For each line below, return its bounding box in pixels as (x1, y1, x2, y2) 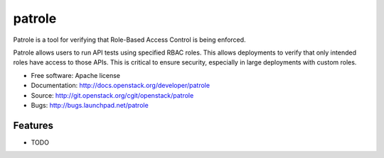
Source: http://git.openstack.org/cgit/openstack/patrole (31, 91, 194, 99)
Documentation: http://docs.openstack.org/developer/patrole (31, 81, 210, 90)
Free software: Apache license (31, 71, 121, 79)
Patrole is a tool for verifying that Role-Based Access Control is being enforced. (13, 35, 246, 44)
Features (13, 119, 53, 131)
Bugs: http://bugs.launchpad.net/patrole (31, 101, 149, 109)
